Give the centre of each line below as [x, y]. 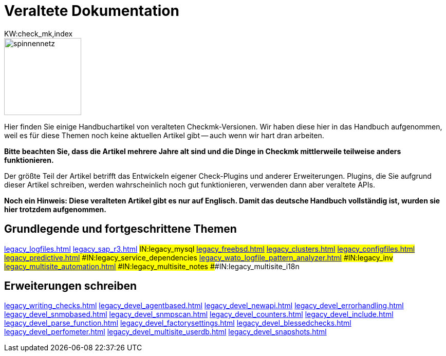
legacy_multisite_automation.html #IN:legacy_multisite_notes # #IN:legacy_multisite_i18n [152, 266]
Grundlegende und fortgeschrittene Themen [120, 229]
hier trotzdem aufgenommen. [55, 209]
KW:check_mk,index [39, 33]
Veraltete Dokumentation [92, 11]
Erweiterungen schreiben [71, 286]
